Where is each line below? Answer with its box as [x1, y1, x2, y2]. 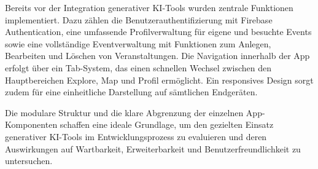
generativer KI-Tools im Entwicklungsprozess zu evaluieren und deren [5, 130, 267, 143]
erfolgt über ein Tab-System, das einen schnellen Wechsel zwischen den [5, 61, 272, 74]
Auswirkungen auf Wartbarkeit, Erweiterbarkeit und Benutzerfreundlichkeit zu [5, 142, 301, 155]
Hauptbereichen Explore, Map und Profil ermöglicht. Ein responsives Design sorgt [5, 73, 314, 86]
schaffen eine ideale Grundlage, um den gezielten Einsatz [60, 118, 274, 131]
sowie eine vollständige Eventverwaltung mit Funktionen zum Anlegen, [5, 37, 271, 50]
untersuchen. [5, 154, 53, 167]
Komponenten [5, 118, 58, 131]
